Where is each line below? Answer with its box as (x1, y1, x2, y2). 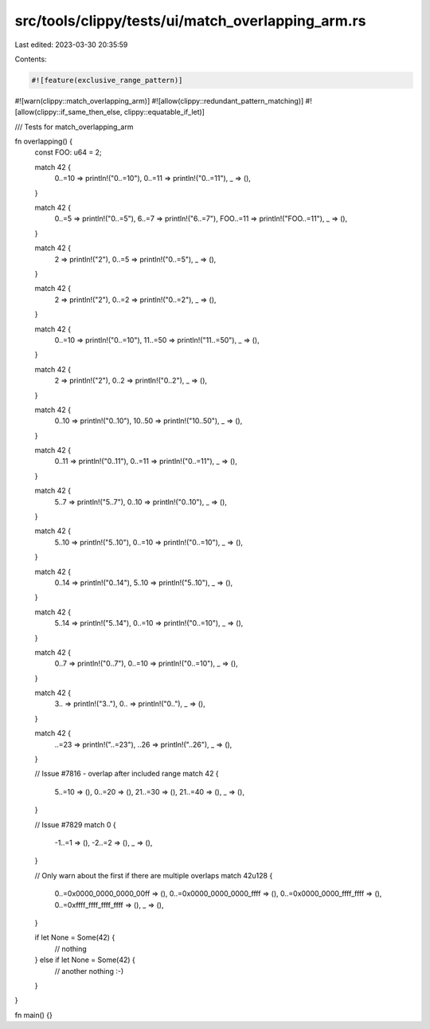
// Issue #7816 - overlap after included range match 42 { (34, 769, 219, 779)
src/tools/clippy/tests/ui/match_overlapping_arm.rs (14, 12, 366, 29)
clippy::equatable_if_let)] (123, 108, 205, 117)
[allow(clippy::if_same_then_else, (14, 108, 123, 117)
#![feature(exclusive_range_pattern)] (31, 76, 183, 84)
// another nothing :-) (54, 966, 124, 976)
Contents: (14, 54, 47, 64)
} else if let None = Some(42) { (34, 955, 135, 964)
